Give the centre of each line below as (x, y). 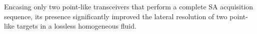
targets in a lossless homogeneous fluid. (76, 26)
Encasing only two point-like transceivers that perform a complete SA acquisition (129, 6)
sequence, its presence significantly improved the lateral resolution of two (116, 16)
